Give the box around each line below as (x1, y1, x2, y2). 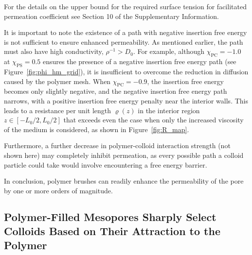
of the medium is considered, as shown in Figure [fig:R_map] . (4, 124, 189, 134)
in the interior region (138, 105, 200, 115)
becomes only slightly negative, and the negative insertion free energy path (4, 86, 227, 96)
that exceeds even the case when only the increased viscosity (63, 115, 244, 125)
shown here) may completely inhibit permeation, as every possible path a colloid (4, 150, 244, 160)
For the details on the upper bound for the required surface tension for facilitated (4, 1, 247, 11)
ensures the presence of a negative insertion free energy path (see (43, 56, 236, 67)
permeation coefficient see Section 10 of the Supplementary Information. (4, 11, 219, 21)
